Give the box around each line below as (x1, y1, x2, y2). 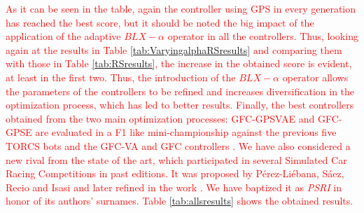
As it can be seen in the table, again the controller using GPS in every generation (6, 1, 356, 15)
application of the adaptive (6, 29, 121, 43)
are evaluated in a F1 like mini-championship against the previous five (35, 125, 337, 139)
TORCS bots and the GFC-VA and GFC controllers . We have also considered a (6, 138, 351, 153)
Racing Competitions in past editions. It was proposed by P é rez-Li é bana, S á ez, (6, 166, 344, 181)
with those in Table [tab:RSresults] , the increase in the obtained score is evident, (6, 56, 352, 71)
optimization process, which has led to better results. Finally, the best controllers (6, 97, 354, 112)
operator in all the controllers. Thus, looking (167, 29, 358, 43)
